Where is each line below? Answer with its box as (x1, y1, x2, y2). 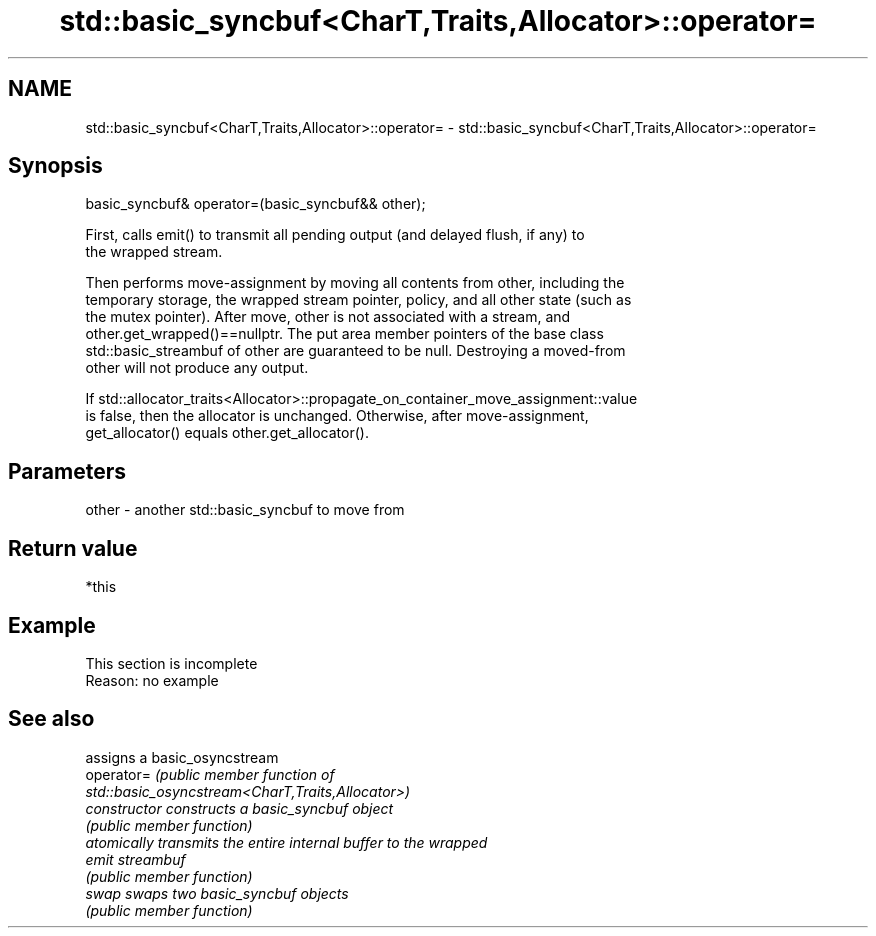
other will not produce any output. (85, 359, 309, 377)
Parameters (8, 458, 126, 484)
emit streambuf (85, 850, 186, 868)
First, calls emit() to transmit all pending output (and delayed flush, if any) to (85, 226, 585, 244)
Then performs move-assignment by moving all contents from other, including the (85, 274, 625, 292)
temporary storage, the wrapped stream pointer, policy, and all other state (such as (85, 291, 632, 309)
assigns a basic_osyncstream (85, 748, 279, 766)
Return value (8, 535, 138, 561)
